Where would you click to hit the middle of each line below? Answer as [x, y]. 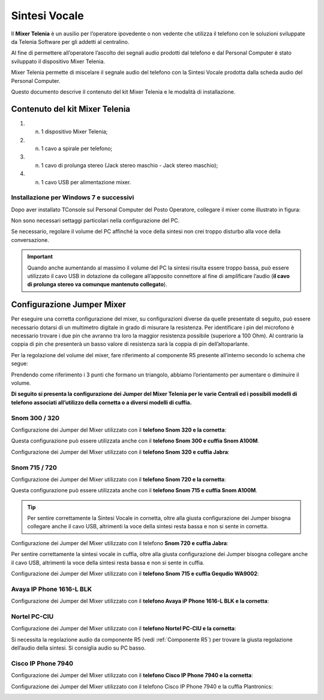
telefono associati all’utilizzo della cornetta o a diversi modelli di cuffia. [101, 402]
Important [40, 257]
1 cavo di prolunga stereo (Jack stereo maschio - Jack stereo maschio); [130, 165]
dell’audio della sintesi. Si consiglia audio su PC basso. [79, 648]
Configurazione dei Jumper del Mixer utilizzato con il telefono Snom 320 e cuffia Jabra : [120, 452]
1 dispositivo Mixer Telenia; [74, 131]
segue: [19, 364]
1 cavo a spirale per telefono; [77, 148]
